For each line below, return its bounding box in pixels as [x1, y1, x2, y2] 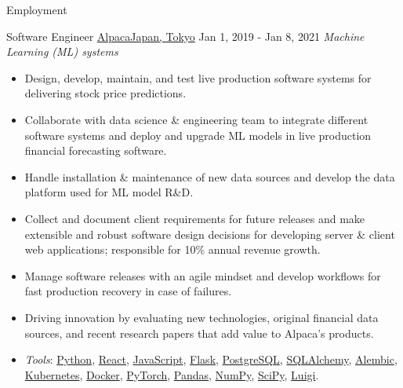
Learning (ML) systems [6, 43, 118, 60]
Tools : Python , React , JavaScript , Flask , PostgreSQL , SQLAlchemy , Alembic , [24, 351, 398, 368]
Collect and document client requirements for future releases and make [24, 210, 365, 226]
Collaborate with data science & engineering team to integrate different [24, 111, 369, 127]
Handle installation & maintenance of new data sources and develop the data [24, 168, 395, 185]
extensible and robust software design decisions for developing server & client [24, 225, 395, 242]
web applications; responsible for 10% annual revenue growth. [24, 241, 321, 258]
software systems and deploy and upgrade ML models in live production [24, 126, 372, 143]
